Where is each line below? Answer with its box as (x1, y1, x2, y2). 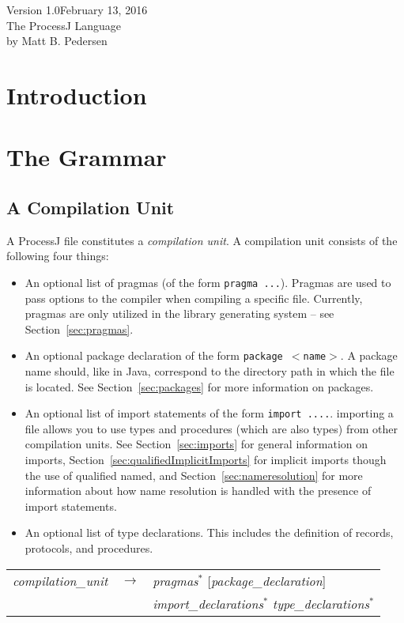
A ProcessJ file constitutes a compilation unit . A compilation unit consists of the (6, 232, 398, 248)
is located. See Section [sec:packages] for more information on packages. (25, 378, 374, 395)
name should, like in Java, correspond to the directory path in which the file (25, 363, 395, 379)
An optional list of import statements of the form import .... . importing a (25, 405, 394, 421)
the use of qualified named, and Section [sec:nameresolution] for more (25, 466, 363, 483)
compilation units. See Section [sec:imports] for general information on (25, 436, 368, 452)
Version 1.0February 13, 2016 (6, 2, 148, 17)
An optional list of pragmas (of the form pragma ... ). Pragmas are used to (25, 274, 391, 290)
